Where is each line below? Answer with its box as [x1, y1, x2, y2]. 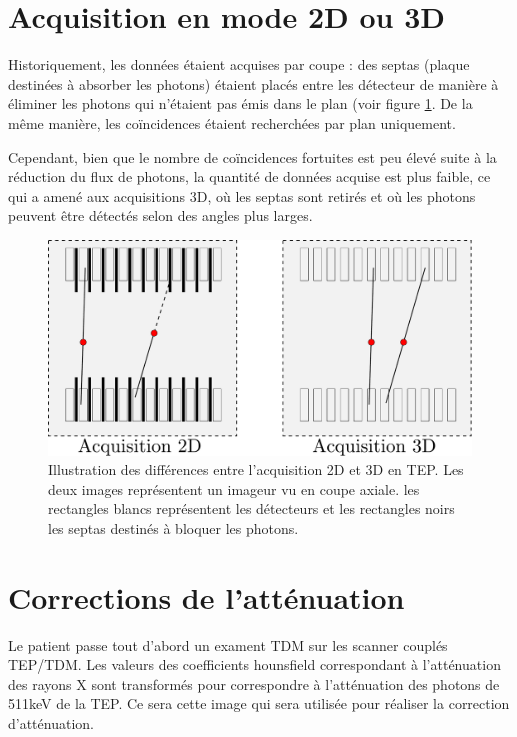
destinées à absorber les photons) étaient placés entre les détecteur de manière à [8, 73, 499, 94]
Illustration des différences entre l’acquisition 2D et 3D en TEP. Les [48, 459, 464, 480]
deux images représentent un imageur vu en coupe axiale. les [48, 478, 420, 499]
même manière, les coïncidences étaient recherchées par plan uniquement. [8, 112, 456, 133]
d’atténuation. [8, 713, 94, 734]
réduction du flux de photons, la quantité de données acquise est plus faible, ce [8, 166, 491, 187]
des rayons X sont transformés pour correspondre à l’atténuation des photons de [8, 673, 500, 694]
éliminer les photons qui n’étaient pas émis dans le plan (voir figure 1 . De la [8, 93, 473, 114]
